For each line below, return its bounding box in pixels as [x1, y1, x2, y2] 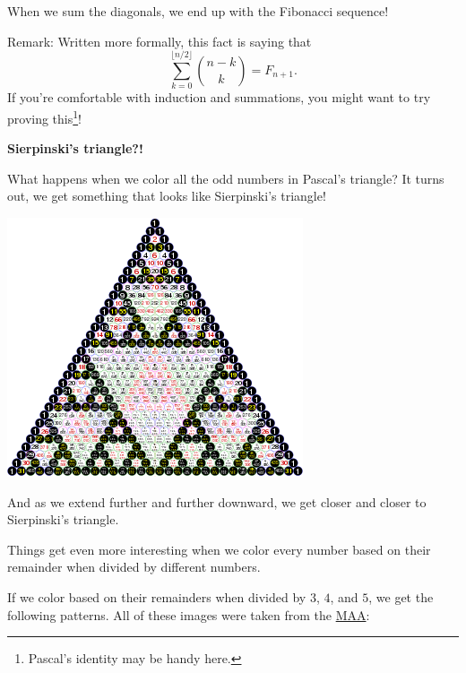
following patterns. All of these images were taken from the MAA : [7, 605, 370, 624]
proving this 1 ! [7, 106, 82, 127]
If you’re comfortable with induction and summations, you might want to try [7, 88, 431, 107]
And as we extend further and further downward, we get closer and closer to [7, 492, 427, 511]
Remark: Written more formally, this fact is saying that [7, 31, 312, 50]
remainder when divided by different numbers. [7, 557, 261, 576]
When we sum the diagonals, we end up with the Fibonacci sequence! [7, 2, 389, 20]
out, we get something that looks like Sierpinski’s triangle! [7, 186, 326, 205]
